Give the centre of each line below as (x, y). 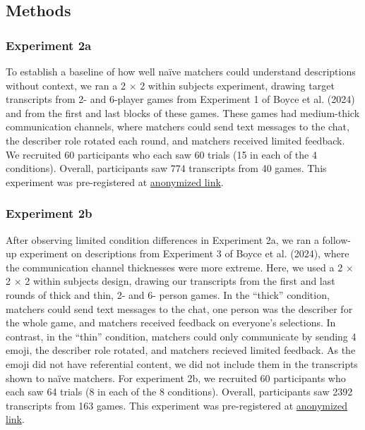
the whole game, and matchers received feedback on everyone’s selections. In (171, 322)
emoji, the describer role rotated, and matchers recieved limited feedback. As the (181, 350)
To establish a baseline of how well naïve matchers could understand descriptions (181, 71)
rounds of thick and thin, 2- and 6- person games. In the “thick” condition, (168, 294)
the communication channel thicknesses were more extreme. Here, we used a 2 (174, 267)
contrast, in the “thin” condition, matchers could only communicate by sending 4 (181, 336)
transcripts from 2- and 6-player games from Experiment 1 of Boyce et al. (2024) (180, 99)
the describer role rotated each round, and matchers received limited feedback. (175, 140)
